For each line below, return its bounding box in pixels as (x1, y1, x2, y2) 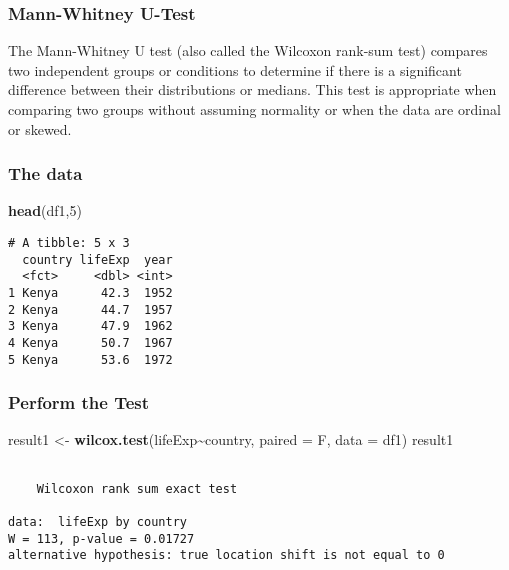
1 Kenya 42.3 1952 (8, 285, 173, 300)
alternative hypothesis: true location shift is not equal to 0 (8, 548, 445, 563)
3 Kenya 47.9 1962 (8, 319, 173, 334)
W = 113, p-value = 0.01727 (8, 531, 195, 546)
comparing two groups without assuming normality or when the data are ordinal (8, 99, 501, 119)
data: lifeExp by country (8, 515, 187, 530)
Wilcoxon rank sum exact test (36, 481, 238, 496)
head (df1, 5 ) (8, 200, 82, 221)
